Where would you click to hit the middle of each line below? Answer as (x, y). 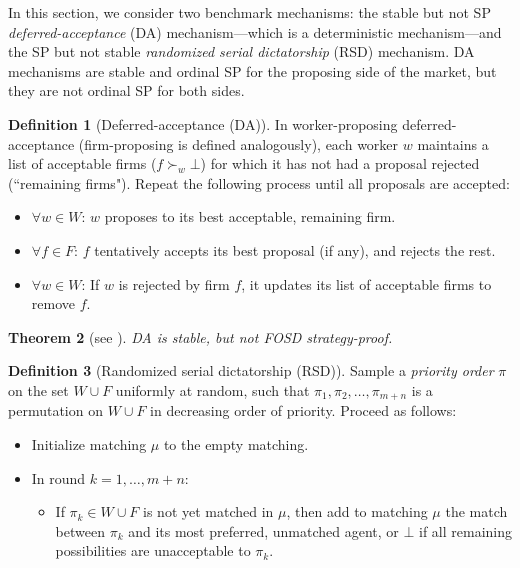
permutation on (55, 410)
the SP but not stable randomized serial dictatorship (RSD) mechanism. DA (241, 51)
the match (476, 511)
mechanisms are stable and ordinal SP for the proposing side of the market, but (252, 70)
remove (53, 303)
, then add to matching (357, 511)
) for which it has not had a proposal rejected (340, 163)
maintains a (453, 143)
